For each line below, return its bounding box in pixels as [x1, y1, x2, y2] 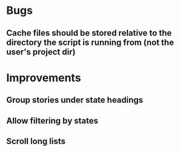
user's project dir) [6, 47, 76, 57]
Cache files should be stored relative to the [6, 28, 172, 38]
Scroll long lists [6, 136, 65, 146]
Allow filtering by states [6, 116, 99, 126]
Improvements [6, 71, 81, 85]
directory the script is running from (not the [6, 37, 175, 47]
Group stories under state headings [6, 95, 144, 105]
